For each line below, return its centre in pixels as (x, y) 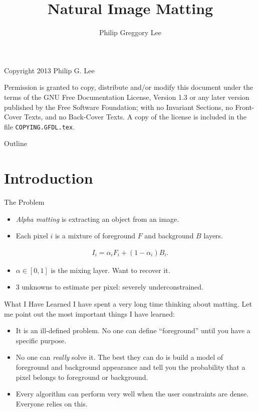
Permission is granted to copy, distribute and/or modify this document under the (129, 87)
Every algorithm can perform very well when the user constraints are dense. (132, 394)
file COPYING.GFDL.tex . (40, 126)
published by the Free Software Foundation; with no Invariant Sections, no (118, 107)
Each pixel (32, 236)
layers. (213, 236)
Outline (16, 143)
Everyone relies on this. (52, 403)
